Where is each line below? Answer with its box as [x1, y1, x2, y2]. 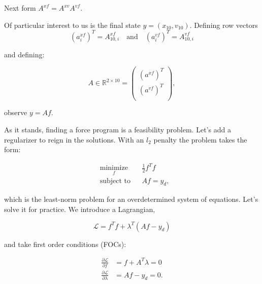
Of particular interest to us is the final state [4, 19, 141, 30]
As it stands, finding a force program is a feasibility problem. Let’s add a [4, 124, 231, 135]
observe [4, 107, 27, 118]
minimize [100, 164, 128, 172]
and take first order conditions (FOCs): [4, 238, 126, 249]
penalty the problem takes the [153, 134, 247, 145]
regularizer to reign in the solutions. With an [4, 134, 144, 145]
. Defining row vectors [189, 19, 258, 30]
